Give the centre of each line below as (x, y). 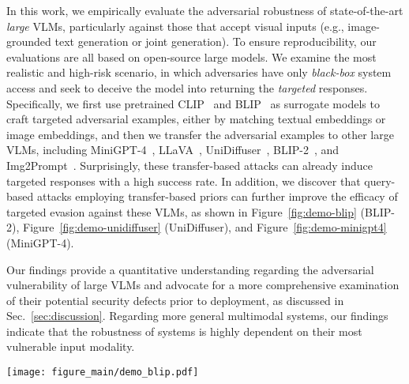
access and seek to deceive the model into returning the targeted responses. (187, 87)
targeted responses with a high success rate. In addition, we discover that (184, 181)
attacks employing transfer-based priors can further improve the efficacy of (217, 196)
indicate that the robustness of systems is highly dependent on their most (184, 331)
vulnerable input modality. (71, 346)
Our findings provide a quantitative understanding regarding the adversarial (190, 269)
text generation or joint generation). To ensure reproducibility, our (216, 41)
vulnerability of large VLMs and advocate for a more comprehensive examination (203, 285)
